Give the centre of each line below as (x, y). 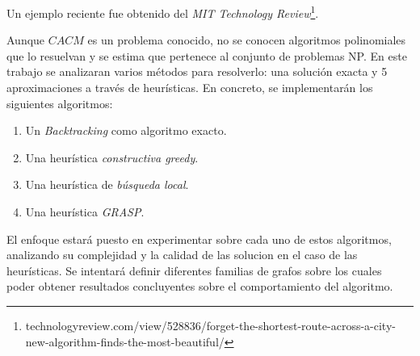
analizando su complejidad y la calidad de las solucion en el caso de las (182, 255)
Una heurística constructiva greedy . (112, 157)
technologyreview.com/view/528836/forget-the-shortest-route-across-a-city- (210, 325)
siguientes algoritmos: (60, 103)
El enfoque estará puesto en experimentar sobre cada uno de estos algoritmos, (199, 239)
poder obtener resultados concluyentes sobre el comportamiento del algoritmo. (200, 286)
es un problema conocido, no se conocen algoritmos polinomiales (247, 40)
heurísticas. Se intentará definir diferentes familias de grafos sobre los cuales (194, 270)
